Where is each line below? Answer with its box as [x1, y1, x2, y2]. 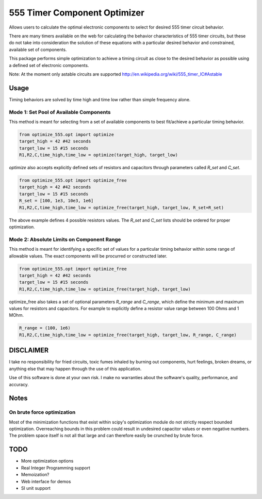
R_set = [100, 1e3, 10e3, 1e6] [19, 198, 94, 204]
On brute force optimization [9, 409, 76, 416]
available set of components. [9, 47, 67, 52]
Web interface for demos [21, 478, 71, 484]
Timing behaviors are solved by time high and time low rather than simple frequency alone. [9, 97, 191, 102]
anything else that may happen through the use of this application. [9, 366, 142, 371]
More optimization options [21, 458, 74, 464]
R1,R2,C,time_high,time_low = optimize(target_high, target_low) [19, 152, 178, 158]
